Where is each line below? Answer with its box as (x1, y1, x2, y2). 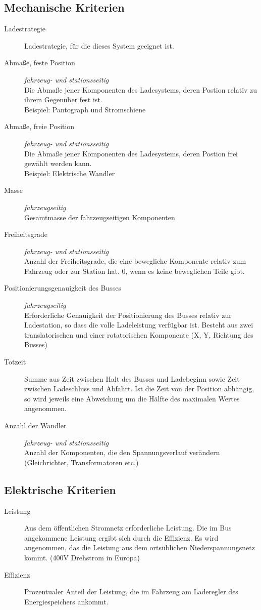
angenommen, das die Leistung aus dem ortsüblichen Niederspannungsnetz (24, 542, 255, 553)
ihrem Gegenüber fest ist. (24, 94, 102, 105)
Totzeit (4, 356, 26, 367)
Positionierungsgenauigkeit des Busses (4, 282, 121, 293)
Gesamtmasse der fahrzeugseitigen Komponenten (24, 212, 175, 222)
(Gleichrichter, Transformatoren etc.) (24, 457, 139, 467)
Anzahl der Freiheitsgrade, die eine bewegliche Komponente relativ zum (24, 256, 246, 266)
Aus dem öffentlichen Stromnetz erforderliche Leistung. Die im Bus (24, 522, 232, 533)
